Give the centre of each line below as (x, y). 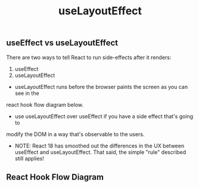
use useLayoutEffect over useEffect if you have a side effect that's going (104, 116)
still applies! (29, 158)
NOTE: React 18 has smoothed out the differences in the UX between (99, 146)
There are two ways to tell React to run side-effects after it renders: (89, 57)
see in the (27, 93)
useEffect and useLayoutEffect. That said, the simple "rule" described (100, 152)
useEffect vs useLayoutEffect (62, 43)
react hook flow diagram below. (45, 104)
